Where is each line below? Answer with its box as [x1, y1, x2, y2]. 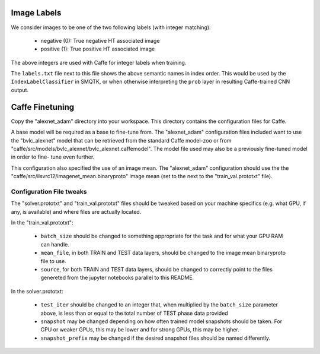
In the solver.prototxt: [11, 287, 63, 295]
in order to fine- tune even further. [11, 153, 95, 160]
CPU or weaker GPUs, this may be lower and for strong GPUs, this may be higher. [40, 326, 239, 333]
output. [11, 86, 29, 93]
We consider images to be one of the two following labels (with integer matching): [11, 24, 211, 31]
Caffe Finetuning [11, 102, 75, 112]
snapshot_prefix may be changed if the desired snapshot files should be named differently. [40, 334, 271, 342]
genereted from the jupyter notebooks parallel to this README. [40, 274, 194, 282]
